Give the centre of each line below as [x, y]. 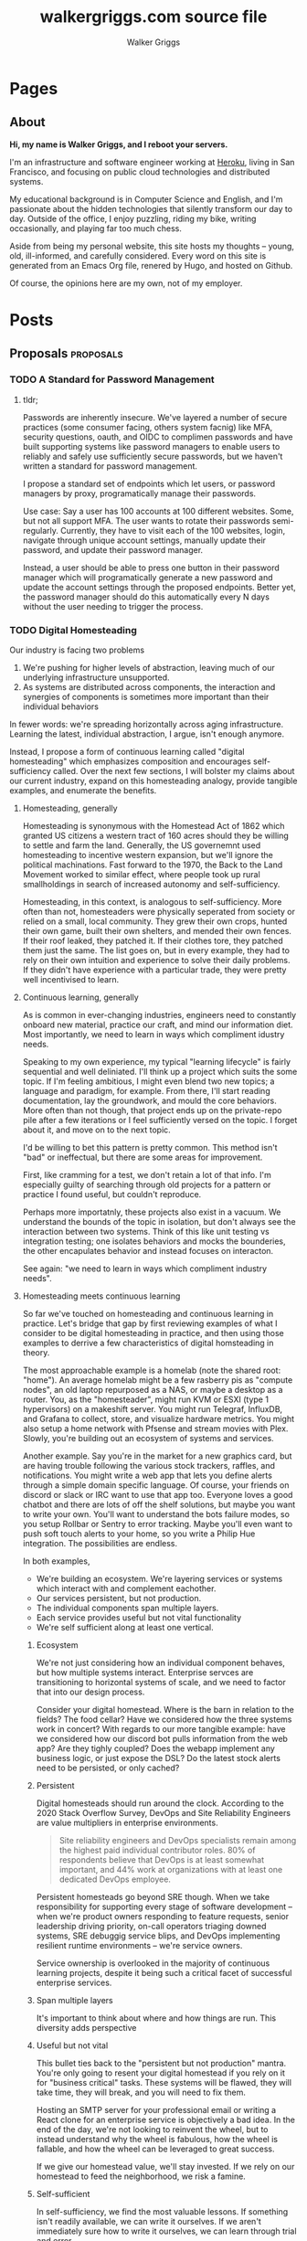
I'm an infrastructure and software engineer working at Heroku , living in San [152, 162]
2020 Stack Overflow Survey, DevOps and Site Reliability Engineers [163, 1812]
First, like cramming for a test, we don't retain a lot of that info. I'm [147, 1174]
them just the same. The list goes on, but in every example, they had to [156, 950]
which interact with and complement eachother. [126, 1588]
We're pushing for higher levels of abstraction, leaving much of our [149, 667]
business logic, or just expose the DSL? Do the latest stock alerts [159, 1758]
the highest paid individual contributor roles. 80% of [157, 1850]
